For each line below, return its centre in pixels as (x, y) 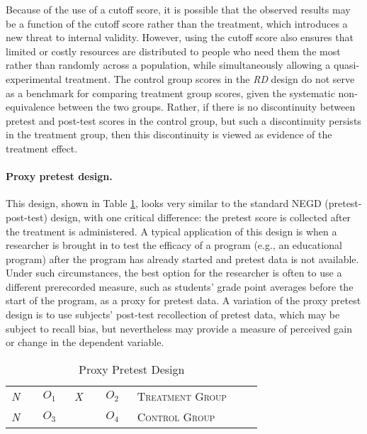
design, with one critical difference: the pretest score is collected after (201, 217)
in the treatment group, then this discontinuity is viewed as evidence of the (169, 134)
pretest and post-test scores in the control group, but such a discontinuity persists (183, 120)
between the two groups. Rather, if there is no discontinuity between (207, 107)
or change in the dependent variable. (85, 342)
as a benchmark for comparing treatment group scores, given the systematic (170, 93)
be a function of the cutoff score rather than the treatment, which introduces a (177, 23)
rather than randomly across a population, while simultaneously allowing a (168, 65)
